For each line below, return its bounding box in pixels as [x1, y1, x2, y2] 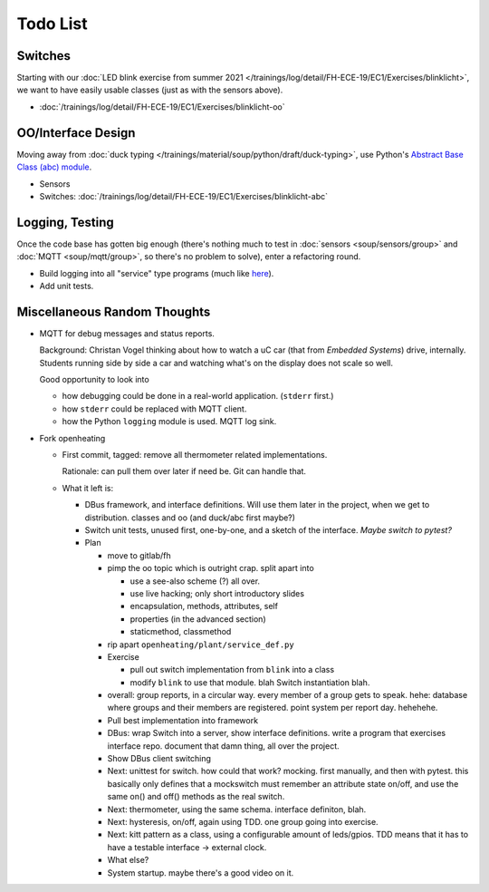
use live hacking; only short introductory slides [129, 587, 305, 598]
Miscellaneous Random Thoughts [16, 304, 211, 319]
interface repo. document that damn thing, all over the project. [107, 740, 340, 751]
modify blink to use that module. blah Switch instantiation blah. [129, 676, 370, 688]
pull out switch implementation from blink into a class [129, 664, 335, 675]
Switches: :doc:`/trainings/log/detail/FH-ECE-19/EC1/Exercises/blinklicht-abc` [39, 190, 328, 201]
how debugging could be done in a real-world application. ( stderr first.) [62, 391, 334, 402]
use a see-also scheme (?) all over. [129, 576, 261, 587]
